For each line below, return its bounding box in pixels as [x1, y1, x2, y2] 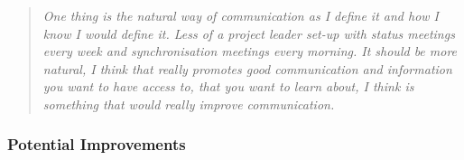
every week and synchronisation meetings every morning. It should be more [42, 42, 458, 61]
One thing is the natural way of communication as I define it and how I [42, 6, 440, 24]
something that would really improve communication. [42, 94, 335, 113]
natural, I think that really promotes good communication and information [42, 59, 452, 78]
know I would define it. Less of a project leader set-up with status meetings [42, 24, 455, 42]
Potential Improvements [7, 133, 186, 155]
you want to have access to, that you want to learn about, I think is [42, 77, 414, 96]
